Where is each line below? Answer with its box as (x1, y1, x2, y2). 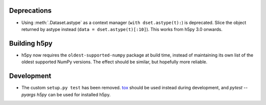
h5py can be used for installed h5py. (36, 91, 111, 98)
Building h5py (9, 39, 53, 48)
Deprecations (9, 6, 52, 15)
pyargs (21, 91, 36, 98)
